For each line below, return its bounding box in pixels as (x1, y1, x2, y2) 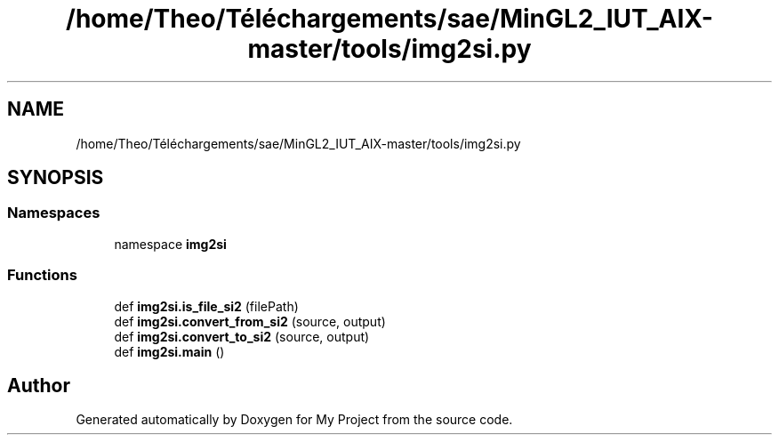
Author (7, 374, 70, 397)
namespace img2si (114, 236, 227, 252)
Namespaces (7, 204, 100, 222)
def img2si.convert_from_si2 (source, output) (114, 313, 386, 329)
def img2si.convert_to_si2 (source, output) (114, 328, 370, 344)
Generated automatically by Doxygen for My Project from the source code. (76, 412, 513, 428)
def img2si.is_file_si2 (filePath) (114, 298, 299, 314)
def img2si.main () (114, 343, 225, 359)
